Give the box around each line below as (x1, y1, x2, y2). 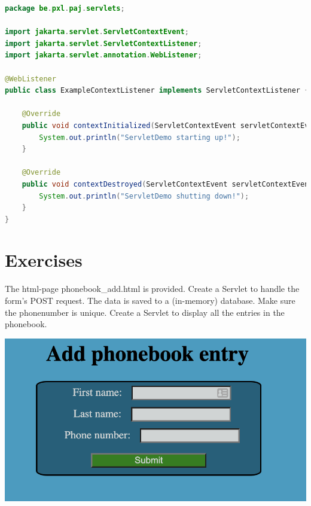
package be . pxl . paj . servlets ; (5, 4, 125, 13)
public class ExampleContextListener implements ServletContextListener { (5, 86, 309, 95)
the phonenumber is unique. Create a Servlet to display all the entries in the (5, 306, 285, 318)
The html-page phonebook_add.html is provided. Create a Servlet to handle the (5, 282, 300, 295)
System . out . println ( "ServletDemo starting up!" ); (39, 133, 240, 142)
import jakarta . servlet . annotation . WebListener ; (5, 51, 202, 60)
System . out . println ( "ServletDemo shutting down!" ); (39, 191, 249, 200)
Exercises (5, 248, 83, 272)
